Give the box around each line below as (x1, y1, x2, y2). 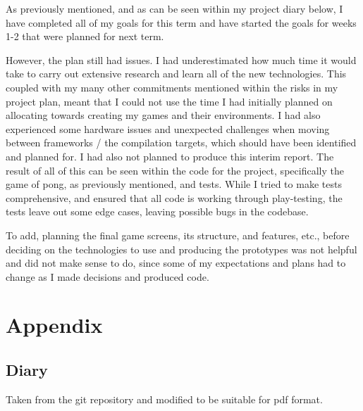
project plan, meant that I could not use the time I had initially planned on (6, 94, 333, 108)
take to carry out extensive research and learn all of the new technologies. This (6, 66, 347, 81)
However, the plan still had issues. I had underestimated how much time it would (6, 52, 357, 67)
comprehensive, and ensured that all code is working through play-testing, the (6, 190, 343, 205)
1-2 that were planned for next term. (6, 29, 164, 44)
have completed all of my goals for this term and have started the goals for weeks (6, 15, 357, 30)
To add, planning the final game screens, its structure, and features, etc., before (6, 227, 350, 242)
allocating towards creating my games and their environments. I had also (6, 108, 321, 122)
